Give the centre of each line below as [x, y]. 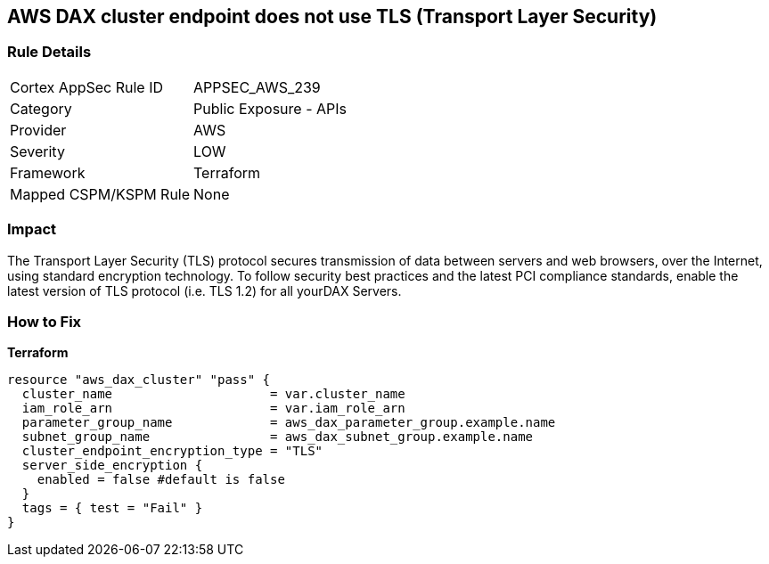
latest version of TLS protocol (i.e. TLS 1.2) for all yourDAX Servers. [205, 290]
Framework [48, 172]
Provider [38, 130]
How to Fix [45, 321]
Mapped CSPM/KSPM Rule [100, 194]
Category [41, 108]
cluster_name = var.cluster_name [213, 394]
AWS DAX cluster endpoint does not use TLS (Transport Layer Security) [332, 16]
